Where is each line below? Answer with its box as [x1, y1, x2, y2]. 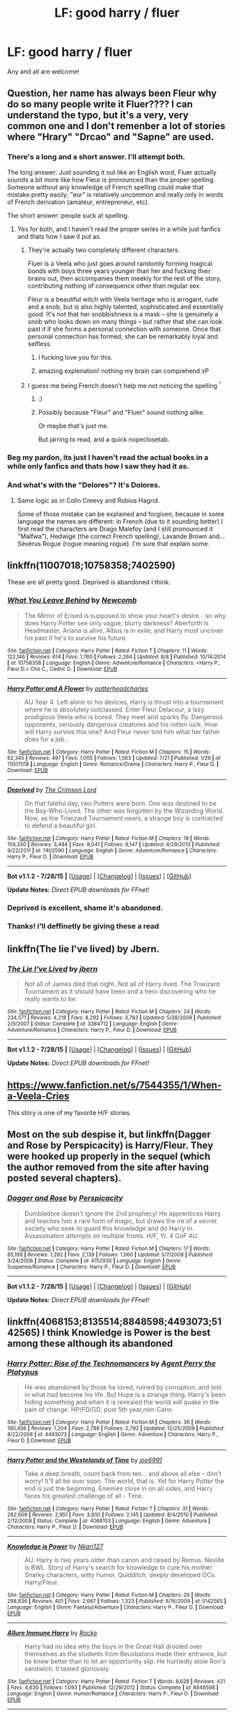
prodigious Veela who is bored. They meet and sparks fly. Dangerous [24, 712, 223, 721]
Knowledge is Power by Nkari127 [7, 1542, 103, 1551]
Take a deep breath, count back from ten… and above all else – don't [24, 1470, 221, 1478]
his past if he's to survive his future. [24, 633, 127, 642]
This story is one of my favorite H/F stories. [7, 1108, 132, 1116]
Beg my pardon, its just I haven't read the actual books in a [7, 452, 209, 462]
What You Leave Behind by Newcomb [7, 596, 137, 605]
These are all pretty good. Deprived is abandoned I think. [7, 578, 171, 586]
